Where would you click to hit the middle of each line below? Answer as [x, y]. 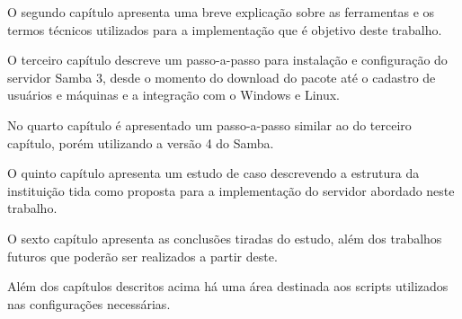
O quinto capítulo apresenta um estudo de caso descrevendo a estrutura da [213, 173]
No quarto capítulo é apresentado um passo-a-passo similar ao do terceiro [209, 124]
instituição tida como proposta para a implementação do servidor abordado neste [231, 190]
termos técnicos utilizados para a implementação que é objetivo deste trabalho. [225, 29]
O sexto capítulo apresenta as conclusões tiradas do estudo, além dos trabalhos [225, 238]
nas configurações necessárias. [89, 303]
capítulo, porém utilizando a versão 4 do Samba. [141, 142]
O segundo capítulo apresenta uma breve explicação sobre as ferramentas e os [221, 12]
